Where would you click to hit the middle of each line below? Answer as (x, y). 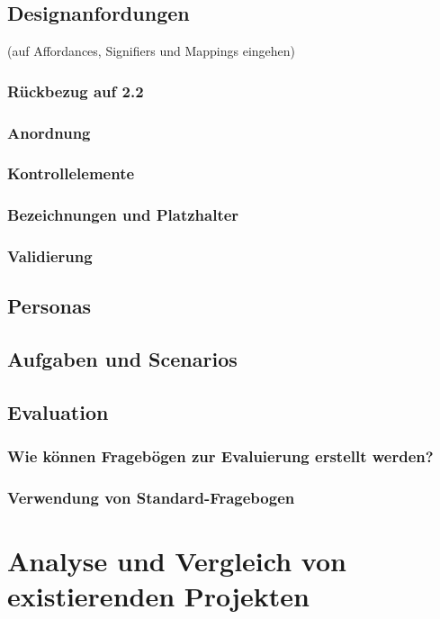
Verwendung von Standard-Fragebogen (151, 498)
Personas (49, 306)
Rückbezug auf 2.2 (76, 91)
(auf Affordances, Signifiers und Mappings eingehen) (152, 51)
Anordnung (49, 132)
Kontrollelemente (71, 173)
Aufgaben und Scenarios (122, 359)
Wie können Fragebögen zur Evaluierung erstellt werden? (220, 456)
